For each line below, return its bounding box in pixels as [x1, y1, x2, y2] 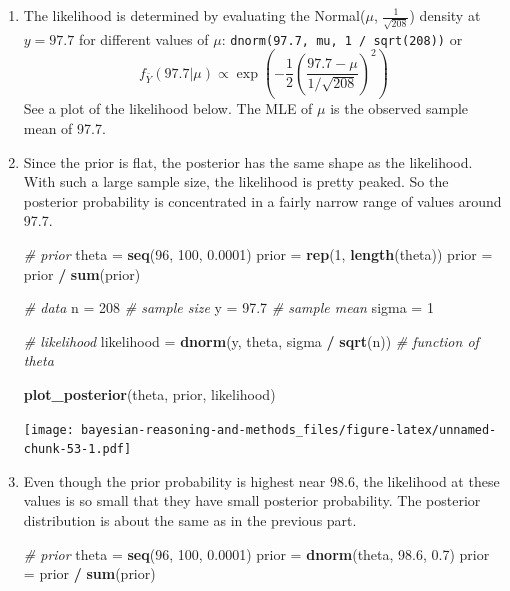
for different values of [78, 28, 209, 49]
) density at [409, 5, 481, 25]
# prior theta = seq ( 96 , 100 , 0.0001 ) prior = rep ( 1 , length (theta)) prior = [23, 243, 493, 264]
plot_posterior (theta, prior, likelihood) [23, 383, 276, 404]
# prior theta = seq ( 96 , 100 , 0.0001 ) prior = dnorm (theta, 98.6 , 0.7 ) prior [23, 543, 490, 564]
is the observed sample [330, 98, 469, 119]
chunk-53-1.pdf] [23, 442, 132, 457]
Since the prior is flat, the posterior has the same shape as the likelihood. [23, 151, 473, 172]
